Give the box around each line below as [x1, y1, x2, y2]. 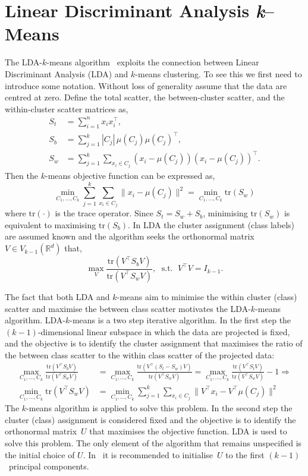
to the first [225, 448, 265, 461]
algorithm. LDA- [5, 314, 65, 326]
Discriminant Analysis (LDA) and [5, 67, 128, 80]
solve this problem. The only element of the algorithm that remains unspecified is [5, 437, 302, 449]
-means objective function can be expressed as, [45, 169, 215, 181]
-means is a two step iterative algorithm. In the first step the [70, 314, 291, 326]
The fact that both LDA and [5, 290, 110, 302]
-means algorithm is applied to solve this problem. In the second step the [26, 402, 293, 414]
